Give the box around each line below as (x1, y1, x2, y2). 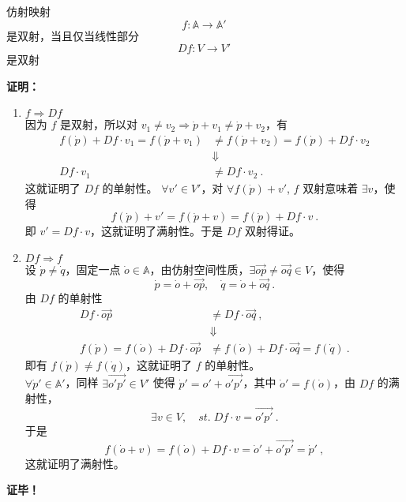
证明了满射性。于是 (123, 223, 224, 239)
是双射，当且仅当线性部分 (6, 27, 139, 43)
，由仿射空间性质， (149, 260, 250, 277)
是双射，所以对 (60, 116, 138, 133)
